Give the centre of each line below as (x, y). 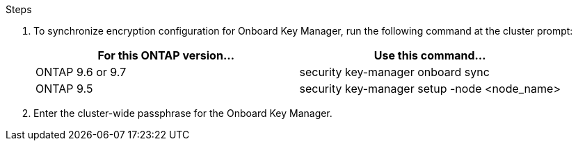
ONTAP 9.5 (64, 89)
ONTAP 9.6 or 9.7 (81, 72)
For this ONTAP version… (166, 55)
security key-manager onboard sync (394, 72)
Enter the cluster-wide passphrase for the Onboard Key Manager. (183, 113)
